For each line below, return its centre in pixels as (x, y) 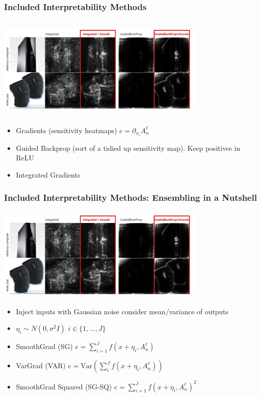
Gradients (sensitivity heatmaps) (67, 130)
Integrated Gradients (48, 175)
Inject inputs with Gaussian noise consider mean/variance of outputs (122, 311)
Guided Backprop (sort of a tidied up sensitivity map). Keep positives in (128, 148)
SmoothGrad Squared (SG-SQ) (64, 386)
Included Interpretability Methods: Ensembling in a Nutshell (130, 197)
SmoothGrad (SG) (44, 346)
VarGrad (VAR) (41, 365)
